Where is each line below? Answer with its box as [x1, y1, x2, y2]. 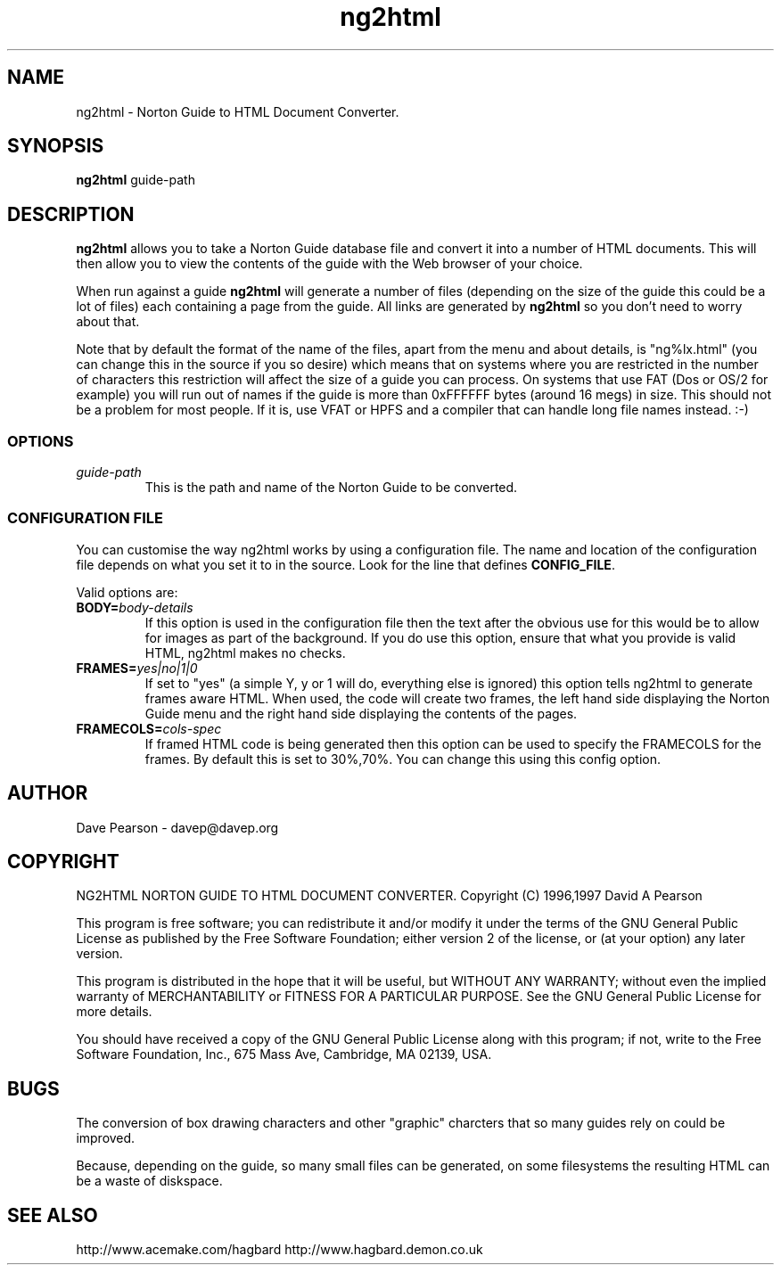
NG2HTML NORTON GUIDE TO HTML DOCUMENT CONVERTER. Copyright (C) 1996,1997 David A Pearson [76, 888, 703, 904]
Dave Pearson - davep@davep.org [76, 819, 279, 835]
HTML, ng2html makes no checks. [144, 644, 346, 661]
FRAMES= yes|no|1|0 [76, 660, 198, 676]
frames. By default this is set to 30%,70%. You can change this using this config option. [144, 751, 662, 767]
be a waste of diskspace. [76, 1173, 223, 1189]
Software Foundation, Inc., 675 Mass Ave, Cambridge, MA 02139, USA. [76, 1046, 492, 1063]
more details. [76, 1004, 152, 1020]
